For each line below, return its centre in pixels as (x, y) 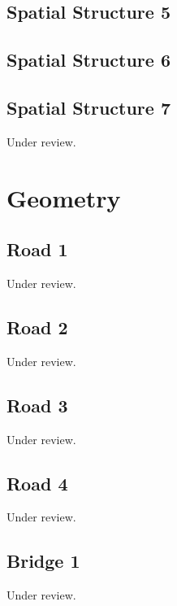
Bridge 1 (43, 561)
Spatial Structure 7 (88, 107)
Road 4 (37, 483)
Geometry (64, 197)
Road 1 (37, 249)
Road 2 (37, 327)
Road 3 (37, 405)
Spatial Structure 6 (88, 60)
